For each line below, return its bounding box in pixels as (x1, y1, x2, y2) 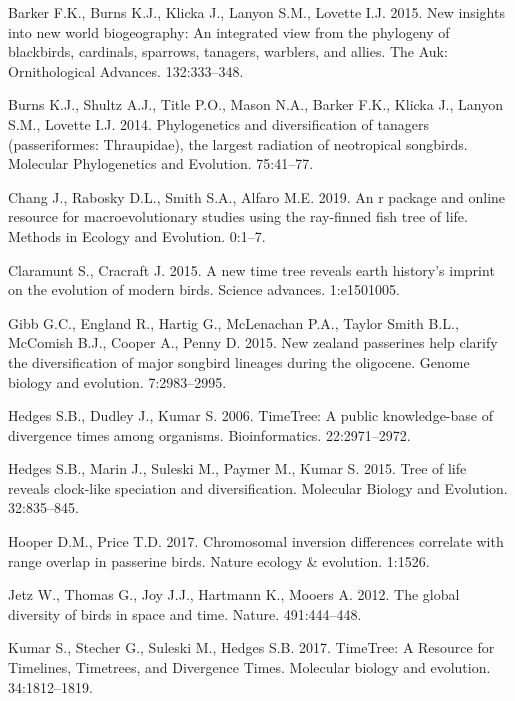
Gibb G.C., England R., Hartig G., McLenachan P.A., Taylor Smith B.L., (8, 312, 459, 333)
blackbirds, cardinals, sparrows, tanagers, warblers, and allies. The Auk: (8, 41, 448, 62)
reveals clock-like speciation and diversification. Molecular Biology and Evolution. (8, 477, 508, 498)
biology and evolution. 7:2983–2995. (8, 371, 227, 392)
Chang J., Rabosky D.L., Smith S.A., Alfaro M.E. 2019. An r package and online (8, 186, 506, 207)
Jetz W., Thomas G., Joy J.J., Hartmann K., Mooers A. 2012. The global (8, 584, 460, 605)
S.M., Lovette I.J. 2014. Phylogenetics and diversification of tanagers (8, 113, 429, 134)
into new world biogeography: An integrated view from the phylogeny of (8, 21, 450, 42)
